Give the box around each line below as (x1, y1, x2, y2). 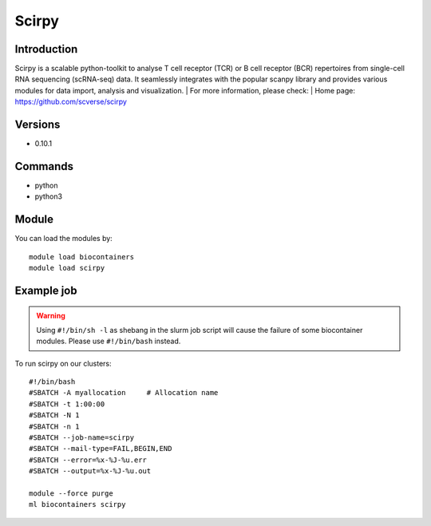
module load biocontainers (29, 252, 135, 261)
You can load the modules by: (14, 234, 113, 243)
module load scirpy (29, 263, 105, 273)
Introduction (14, 42, 78, 56)
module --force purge (29, 489, 113, 498)
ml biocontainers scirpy (29, 500, 126, 509)
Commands (14, 160, 74, 173)
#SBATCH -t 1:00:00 (29, 399, 105, 409)
